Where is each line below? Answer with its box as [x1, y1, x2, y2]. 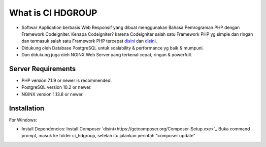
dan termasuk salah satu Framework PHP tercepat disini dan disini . [21, 38, 157, 44]
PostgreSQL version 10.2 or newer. [21, 84, 92, 90]
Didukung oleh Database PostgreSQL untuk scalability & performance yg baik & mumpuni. [21, 45, 204, 51]
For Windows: [9, 117, 37, 122]
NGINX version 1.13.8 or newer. [21, 91, 84, 97]
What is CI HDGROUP [9, 7, 98, 18]
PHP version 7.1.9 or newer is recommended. [21, 77, 112, 83]
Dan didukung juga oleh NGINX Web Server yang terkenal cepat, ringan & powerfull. [21, 52, 192, 58]
